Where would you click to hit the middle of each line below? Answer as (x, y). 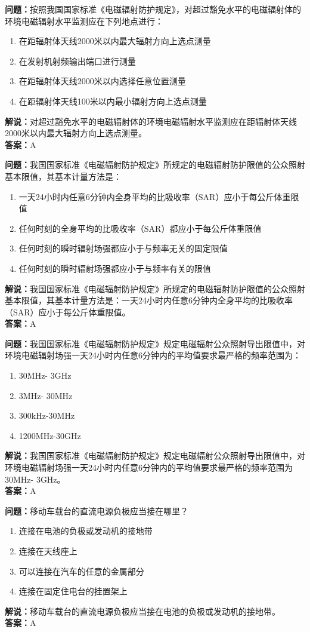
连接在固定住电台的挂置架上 (73, 591)
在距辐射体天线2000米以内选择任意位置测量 (102, 81)
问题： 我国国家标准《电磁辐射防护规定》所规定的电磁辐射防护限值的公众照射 (155, 165)
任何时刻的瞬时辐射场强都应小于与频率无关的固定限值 (123, 248)
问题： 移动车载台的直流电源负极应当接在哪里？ (97, 510)
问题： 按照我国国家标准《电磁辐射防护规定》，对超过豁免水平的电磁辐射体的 (153, 9)
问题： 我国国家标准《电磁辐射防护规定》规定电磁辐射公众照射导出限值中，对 (155, 343)
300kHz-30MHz (47, 415)
